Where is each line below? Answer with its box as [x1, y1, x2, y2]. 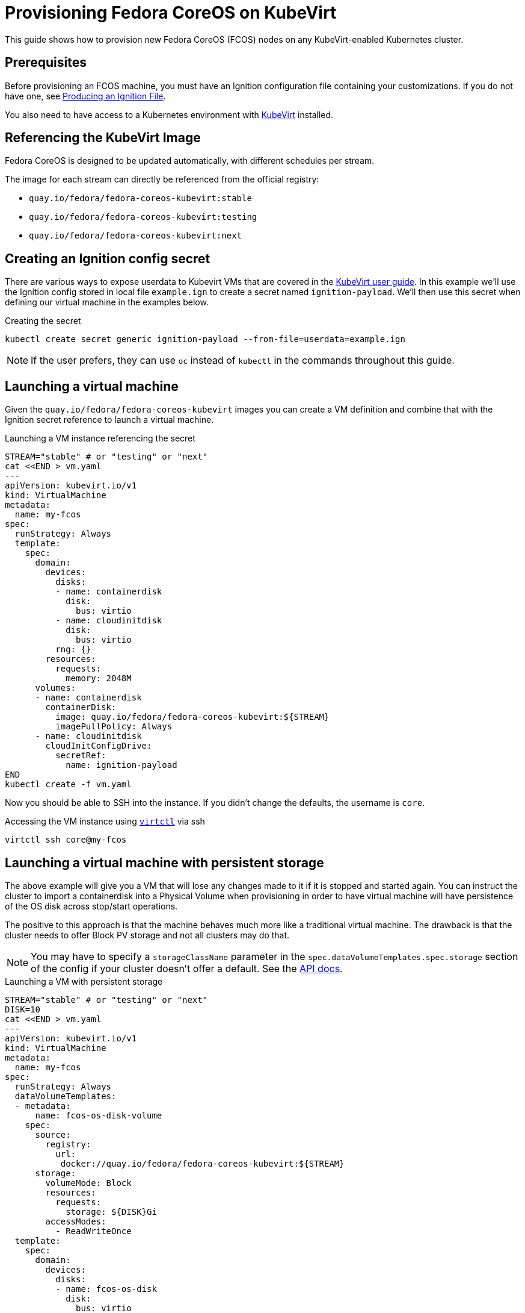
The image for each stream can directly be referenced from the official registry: [5, 174, 319, 185]
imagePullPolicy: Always [55, 722, 173, 732]
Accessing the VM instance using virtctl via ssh [5, 816, 205, 827]
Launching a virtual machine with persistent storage [5, 855, 324, 870]
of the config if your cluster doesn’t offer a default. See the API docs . [31, 962, 343, 975]
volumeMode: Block [45, 1177, 132, 1188]
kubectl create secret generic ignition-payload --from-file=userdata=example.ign [5, 334, 405, 345]
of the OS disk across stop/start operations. [5, 900, 178, 911]
